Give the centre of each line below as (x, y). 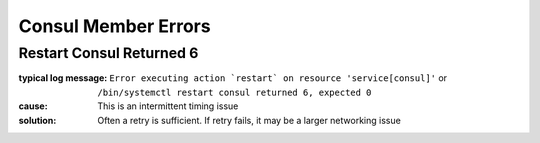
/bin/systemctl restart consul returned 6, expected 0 (234, 92)
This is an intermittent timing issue (168, 106)
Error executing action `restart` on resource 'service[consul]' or (278, 78)
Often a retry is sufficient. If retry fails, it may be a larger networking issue (249, 120)
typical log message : (63, 78)
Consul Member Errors (114, 26)
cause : (33, 106)
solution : (37, 120)
